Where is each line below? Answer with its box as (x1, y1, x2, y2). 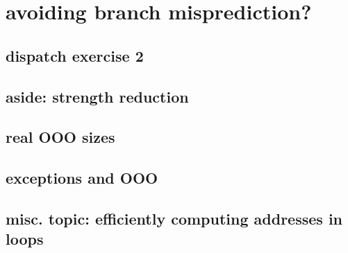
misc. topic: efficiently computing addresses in (6, 207, 342, 229)
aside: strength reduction (6, 85, 189, 107)
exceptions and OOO (6, 167, 158, 189)
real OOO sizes (6, 126, 115, 148)
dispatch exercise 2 (6, 44, 144, 66)
